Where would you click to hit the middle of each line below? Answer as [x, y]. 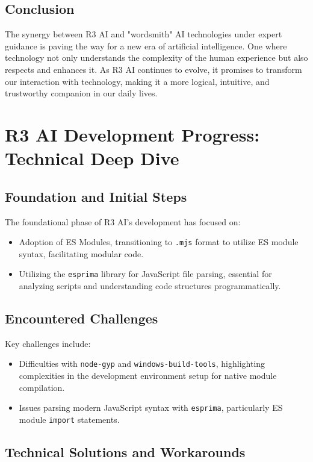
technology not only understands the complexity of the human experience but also [156, 58]
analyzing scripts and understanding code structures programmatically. [150, 286]
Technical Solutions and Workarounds [125, 451]
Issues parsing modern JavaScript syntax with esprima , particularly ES [151, 407]
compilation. [42, 387]
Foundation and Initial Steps [96, 196]
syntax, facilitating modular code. [81, 253]
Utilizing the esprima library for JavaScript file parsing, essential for [145, 274]
